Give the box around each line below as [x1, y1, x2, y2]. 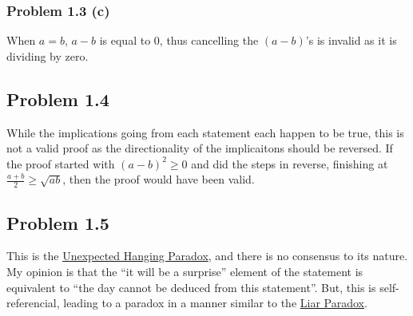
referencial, [6, 294, 60, 311]
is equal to [99, 32, 151, 49]
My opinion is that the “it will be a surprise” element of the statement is [6, 263, 363, 280]
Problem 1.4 [6, 86, 109, 111]
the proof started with [6, 155, 115, 172]
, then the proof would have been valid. [62, 171, 255, 188]
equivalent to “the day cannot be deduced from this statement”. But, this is [6, 278, 376, 295]
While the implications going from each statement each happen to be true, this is [6, 124, 404, 140]
